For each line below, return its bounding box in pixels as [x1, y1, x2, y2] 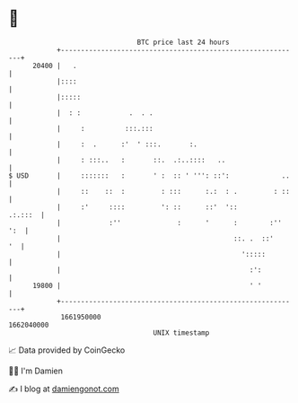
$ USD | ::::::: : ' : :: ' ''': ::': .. [8, 171, 291, 180]
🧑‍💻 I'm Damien [8, 365, 64, 376]
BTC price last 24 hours [136, 38, 230, 47]
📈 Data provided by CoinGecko [8, 345, 126, 355]
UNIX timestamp [153, 328, 210, 337]
